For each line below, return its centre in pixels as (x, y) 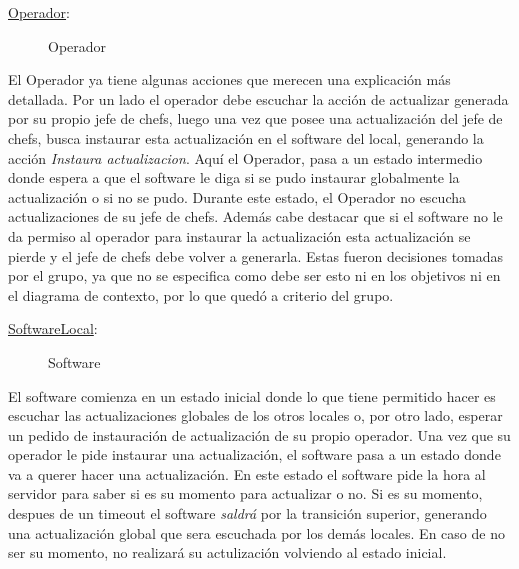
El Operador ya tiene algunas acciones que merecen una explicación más (229, 79)
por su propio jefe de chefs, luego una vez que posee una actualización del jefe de (255, 118)
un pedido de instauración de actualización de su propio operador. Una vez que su (259, 434)
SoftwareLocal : (53, 328)
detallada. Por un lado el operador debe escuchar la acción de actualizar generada (258, 98)
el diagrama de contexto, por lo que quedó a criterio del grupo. (201, 294)
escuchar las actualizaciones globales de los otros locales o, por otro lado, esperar (255, 415)
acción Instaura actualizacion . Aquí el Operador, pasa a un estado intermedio (245, 157)
